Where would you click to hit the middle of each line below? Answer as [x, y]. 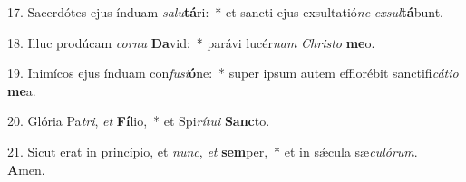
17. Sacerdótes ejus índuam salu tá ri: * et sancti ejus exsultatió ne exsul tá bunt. [225, 12]
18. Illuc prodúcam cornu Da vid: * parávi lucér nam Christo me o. [191, 42]
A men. [26, 169]
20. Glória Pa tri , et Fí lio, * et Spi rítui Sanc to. [139, 121]
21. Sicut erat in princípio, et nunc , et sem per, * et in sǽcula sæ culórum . [213, 151]
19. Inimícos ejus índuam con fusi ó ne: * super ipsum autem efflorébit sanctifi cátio [233, 73]
